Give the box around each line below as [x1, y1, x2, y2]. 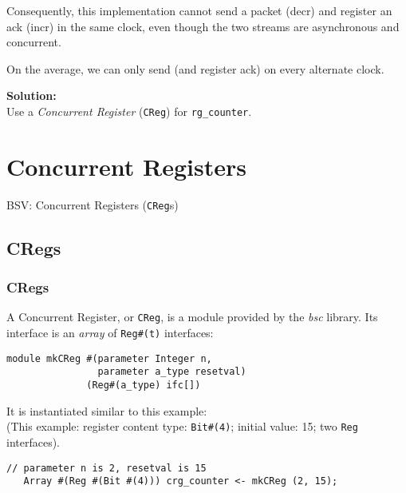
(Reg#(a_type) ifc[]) [86, 380, 201, 392]
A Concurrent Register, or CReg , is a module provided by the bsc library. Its [6, 308, 378, 325]
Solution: [6, 87, 57, 104]
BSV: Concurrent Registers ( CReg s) [6, 196, 179, 213]
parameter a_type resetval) [97, 366, 246, 378]
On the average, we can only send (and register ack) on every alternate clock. [6, 60, 384, 77]
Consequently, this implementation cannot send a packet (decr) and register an [6, 2, 392, 18]
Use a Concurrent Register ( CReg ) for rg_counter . [6, 102, 252, 119]
